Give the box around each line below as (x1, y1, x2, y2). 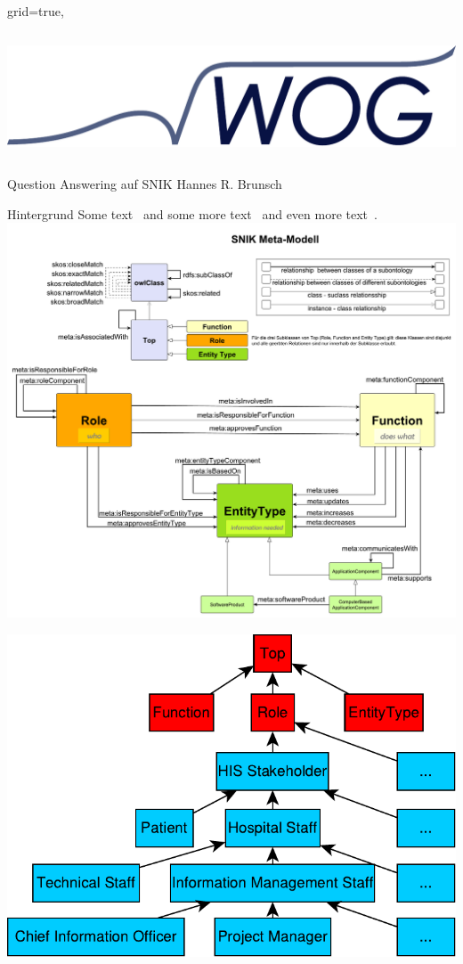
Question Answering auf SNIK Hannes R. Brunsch (7, 175, 282, 193)
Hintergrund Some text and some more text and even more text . (7, 204, 378, 223)
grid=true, (7, 2, 64, 20)
